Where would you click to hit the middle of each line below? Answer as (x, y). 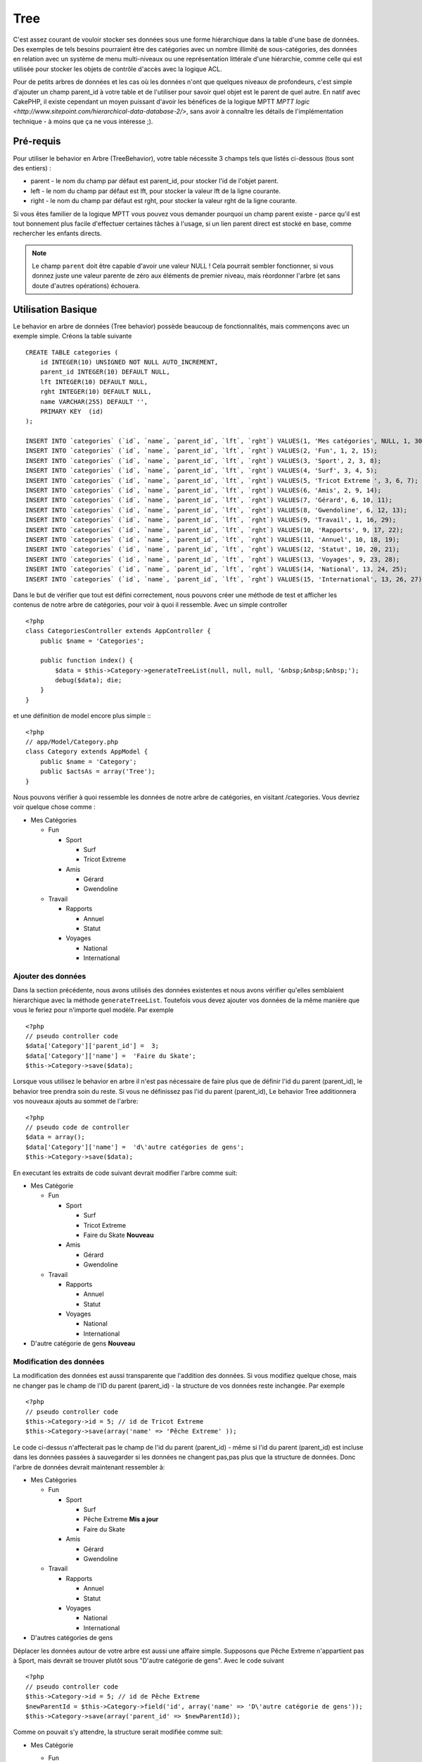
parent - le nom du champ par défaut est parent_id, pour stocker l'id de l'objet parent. (155, 181)
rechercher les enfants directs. (57, 233)
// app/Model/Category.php (72, 742)
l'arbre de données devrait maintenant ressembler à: (89, 1467)
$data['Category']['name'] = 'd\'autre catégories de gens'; (135, 1147)
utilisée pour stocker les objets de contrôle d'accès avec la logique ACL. (117, 69)
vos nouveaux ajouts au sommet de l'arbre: (76, 1101)
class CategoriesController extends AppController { (118, 631)
